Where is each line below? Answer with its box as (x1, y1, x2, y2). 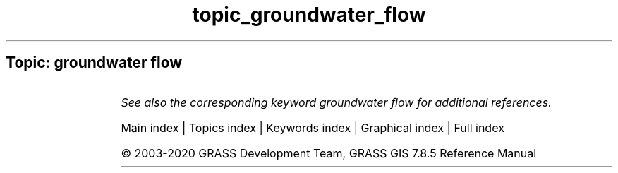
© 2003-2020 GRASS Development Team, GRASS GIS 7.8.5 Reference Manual (121, 145, 537, 160)
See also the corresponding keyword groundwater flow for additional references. (121, 95, 552, 109)
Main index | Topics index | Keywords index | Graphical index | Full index (121, 120, 504, 135)
